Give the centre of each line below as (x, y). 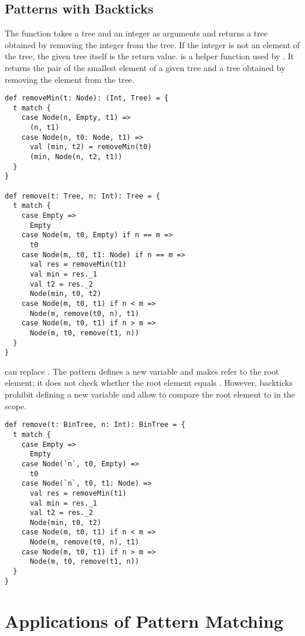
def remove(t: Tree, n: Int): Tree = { (82, 196)
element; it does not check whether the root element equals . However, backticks (149, 383)
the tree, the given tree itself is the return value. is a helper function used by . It (150, 56)
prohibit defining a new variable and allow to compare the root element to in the (150, 394)
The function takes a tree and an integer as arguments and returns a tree (136, 33)
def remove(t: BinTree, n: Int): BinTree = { (95, 425)
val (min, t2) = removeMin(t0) (91, 147)
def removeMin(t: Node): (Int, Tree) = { (87, 98)
